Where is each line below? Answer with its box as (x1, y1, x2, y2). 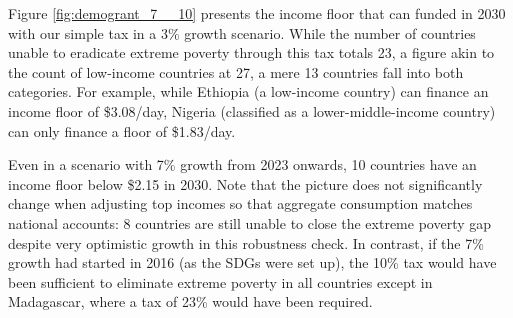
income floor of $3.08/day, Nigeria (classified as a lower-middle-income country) (8, 100, 496, 121)
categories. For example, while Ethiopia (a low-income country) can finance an (8, 81, 489, 102)
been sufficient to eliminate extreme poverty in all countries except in (8, 271, 433, 292)
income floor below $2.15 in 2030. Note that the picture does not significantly (8, 173, 483, 194)
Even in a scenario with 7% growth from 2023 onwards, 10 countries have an (8, 154, 477, 175)
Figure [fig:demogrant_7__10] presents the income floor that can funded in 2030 (8, 3, 506, 23)
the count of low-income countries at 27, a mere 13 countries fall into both (8, 61, 464, 82)
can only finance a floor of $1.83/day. (8, 120, 236, 141)
